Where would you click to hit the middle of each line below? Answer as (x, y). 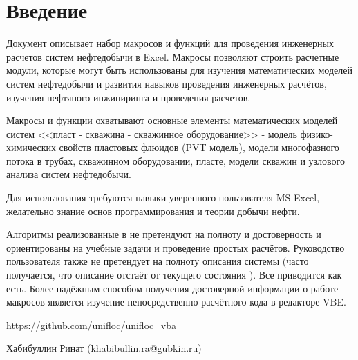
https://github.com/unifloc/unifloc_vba (91, 324)
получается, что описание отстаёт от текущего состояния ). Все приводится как (174, 275)
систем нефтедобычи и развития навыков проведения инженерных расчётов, (167, 83)
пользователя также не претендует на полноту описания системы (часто (158, 261)
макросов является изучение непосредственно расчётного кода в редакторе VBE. (176, 302)
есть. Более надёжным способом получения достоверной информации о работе (172, 288)
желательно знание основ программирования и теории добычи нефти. (153, 211)
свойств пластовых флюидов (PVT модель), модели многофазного (199, 147)
